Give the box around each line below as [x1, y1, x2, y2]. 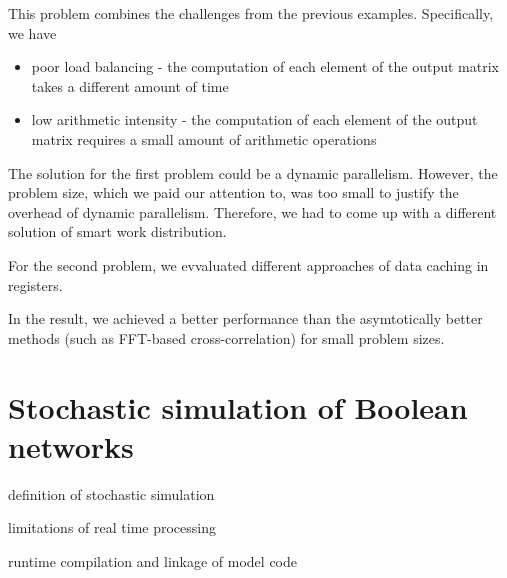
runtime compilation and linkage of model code [8, 550, 298, 571]
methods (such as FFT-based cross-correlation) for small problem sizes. [8, 327, 445, 348]
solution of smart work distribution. [8, 221, 227, 242]
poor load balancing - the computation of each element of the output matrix [31, 56, 499, 77]
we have [8, 22, 57, 43]
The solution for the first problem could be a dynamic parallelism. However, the [8, 162, 498, 183]
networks [8, 425, 134, 466]
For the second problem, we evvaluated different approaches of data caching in [8, 254, 489, 275]
